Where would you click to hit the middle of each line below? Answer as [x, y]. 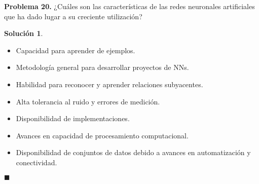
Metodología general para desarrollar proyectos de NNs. [102, 67]
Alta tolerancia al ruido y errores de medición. [88, 101]
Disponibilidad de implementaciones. [73, 118]
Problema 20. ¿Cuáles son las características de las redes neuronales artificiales [129, 6]
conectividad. [36, 162]
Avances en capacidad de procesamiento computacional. [102, 135]
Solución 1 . [24, 33]
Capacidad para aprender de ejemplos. [76, 50]
